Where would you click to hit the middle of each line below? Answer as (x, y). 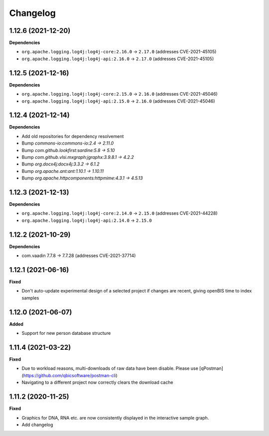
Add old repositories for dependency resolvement (73, 136)
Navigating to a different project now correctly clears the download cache (97, 382)
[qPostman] (211, 368)
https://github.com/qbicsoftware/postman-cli (69, 375)
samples (30, 298)
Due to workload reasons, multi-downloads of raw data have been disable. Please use (110, 368)
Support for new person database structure (66, 333)
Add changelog (37, 425)
